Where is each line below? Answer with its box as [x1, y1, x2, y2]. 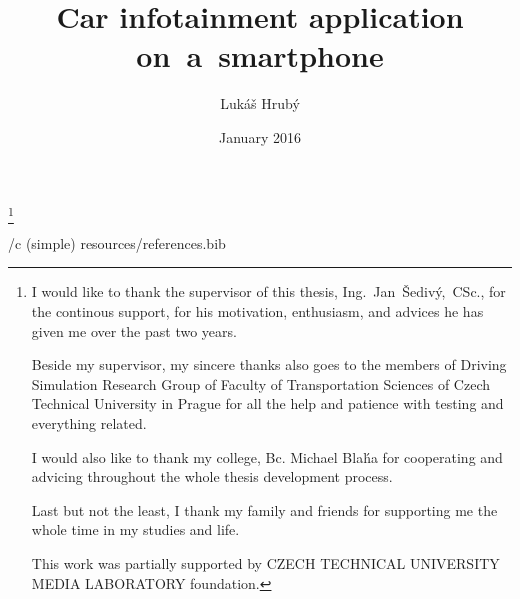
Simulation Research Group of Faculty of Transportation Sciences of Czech [31, 373, 491, 394]
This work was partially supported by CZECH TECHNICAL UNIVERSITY [31, 552, 500, 573]
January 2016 [219, 126, 301, 147]
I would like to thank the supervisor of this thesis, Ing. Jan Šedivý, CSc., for [31, 281, 506, 302]
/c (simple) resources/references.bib [8, 232, 226, 253]
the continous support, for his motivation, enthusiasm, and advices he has [31, 301, 484, 322]
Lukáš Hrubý [220, 93, 300, 114]
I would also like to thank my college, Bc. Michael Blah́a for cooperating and [31, 446, 503, 467]
